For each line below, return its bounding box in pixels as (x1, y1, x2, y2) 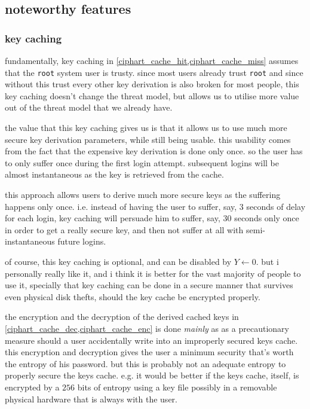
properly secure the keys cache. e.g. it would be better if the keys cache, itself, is (5, 369, 299, 381)
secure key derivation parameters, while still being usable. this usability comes (5, 133, 291, 145)
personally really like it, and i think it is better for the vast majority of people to (5, 267, 301, 279)
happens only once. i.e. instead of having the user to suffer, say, (5, 200, 237, 212)
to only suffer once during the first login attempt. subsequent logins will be (5, 156, 280, 169)
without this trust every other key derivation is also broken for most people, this (5, 78, 299, 90)
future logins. (57, 235, 106, 248)
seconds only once (234, 212, 299, 224)
